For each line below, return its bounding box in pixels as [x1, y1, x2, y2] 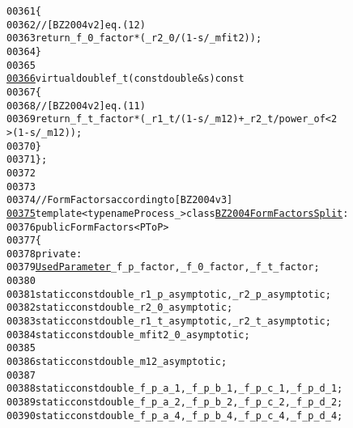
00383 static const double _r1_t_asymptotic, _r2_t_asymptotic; [6, 316, 331, 328]
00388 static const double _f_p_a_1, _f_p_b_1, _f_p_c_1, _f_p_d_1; [6, 383, 343, 395]
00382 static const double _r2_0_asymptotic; [6, 302, 233, 314]
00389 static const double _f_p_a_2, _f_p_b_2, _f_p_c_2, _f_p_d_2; [6, 396, 343, 409]
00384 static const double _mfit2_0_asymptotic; [6, 328, 250, 341]
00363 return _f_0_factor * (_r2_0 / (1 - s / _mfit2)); [6, 32, 262, 44]
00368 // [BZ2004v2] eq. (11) [6, 100, 146, 112]
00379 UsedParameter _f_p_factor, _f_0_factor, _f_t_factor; [6, 261, 320, 273]
